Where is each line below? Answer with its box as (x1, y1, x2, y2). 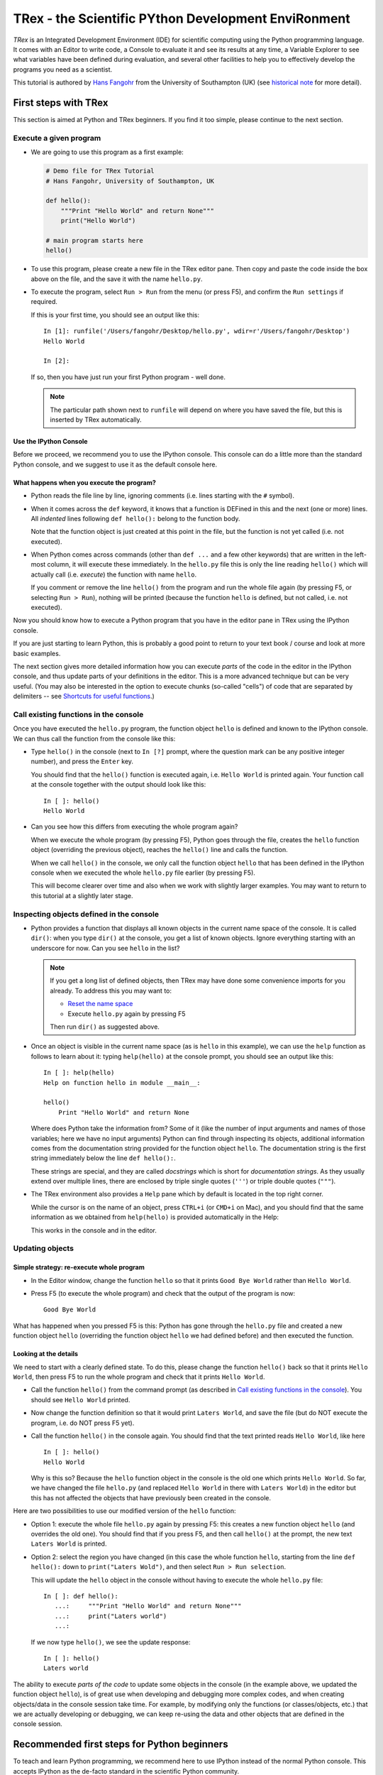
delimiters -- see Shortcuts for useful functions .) (13, 692, 155, 701)
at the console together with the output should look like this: (30, 780, 206, 789)
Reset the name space (67, 1000, 133, 1008)
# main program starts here (45, 236, 143, 244)
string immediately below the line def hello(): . (30, 1154, 177, 1162)
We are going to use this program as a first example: (30, 148, 184, 156)
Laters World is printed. (30, 1539, 107, 1548)
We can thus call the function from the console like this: (13, 734, 176, 743)
